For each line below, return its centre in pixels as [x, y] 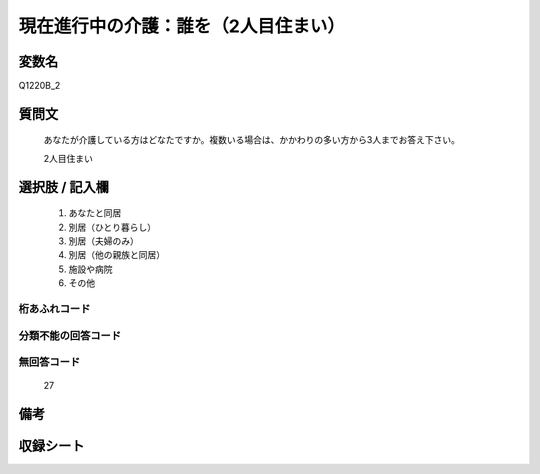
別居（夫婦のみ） [103, 241]
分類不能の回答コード [70, 335]
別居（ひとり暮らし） [112, 227]
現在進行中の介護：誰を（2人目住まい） [181, 26]
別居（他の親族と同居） [116, 255]
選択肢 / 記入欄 [64, 186]
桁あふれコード [54, 308]
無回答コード [49, 362]
